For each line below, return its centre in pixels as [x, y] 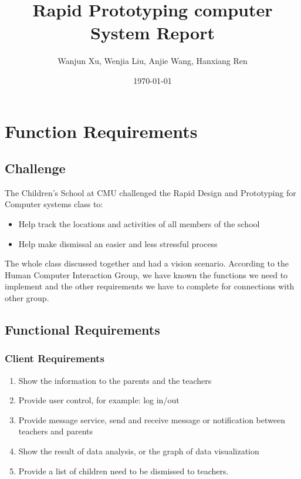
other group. [27, 298]
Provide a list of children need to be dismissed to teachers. [124, 470]
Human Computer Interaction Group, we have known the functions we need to [146, 274]
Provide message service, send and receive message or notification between [152, 419]
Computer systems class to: [54, 204]
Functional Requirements [82, 330]
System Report [153, 33]
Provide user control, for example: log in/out [99, 400]
